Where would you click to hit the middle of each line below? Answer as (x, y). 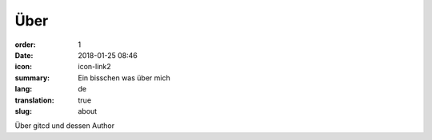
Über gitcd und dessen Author (65, 126)
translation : (35, 100)
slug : (23, 111)
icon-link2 (94, 67)
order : (25, 45)
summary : (32, 78)
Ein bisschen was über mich (124, 78)
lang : (24, 89)
